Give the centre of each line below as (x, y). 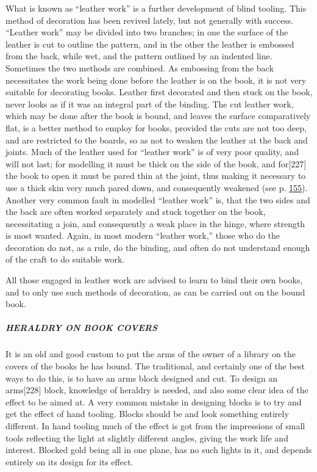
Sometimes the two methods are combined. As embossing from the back (140, 67)
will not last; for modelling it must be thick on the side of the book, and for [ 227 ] (156, 163)
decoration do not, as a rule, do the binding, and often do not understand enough (158, 247)
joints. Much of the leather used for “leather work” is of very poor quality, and (152, 152)
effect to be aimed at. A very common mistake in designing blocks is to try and (154, 401)
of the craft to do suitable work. (65, 259)
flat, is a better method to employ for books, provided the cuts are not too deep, (156, 127)
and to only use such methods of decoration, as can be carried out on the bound (155, 292)
